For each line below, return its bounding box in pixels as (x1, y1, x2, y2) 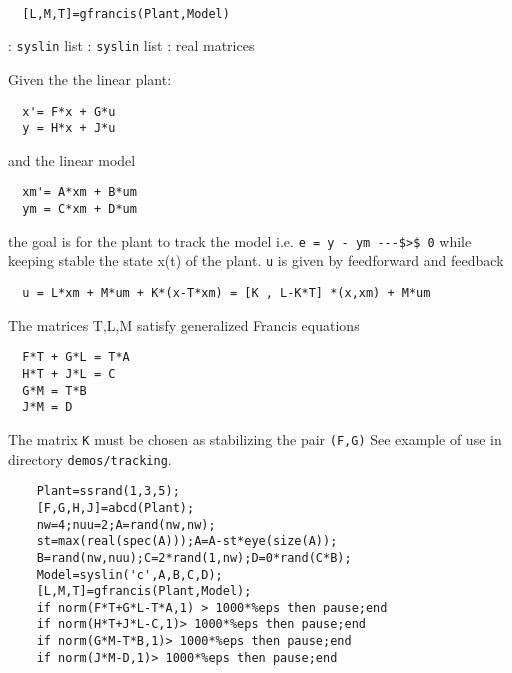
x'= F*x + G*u (22, 104, 116, 119)
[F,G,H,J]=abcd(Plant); (36, 500, 195, 515)
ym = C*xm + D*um (22, 202, 137, 217)
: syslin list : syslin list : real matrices (8, 35, 255, 56)
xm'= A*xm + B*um (22, 185, 137, 200)
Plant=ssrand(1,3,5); (36, 484, 180, 499)
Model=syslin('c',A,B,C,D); (36, 567, 223, 582)
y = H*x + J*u (22, 121, 116, 136)
